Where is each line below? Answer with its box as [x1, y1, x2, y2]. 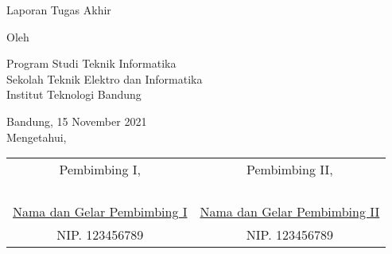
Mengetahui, [6, 128, 67, 145]
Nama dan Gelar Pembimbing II [200, 202, 380, 221]
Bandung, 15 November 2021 [6, 112, 147, 129]
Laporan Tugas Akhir [6, 2, 111, 18]
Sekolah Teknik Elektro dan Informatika [6, 70, 203, 87]
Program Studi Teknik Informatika [6, 55, 177, 72]
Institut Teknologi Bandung [6, 86, 142, 103]
